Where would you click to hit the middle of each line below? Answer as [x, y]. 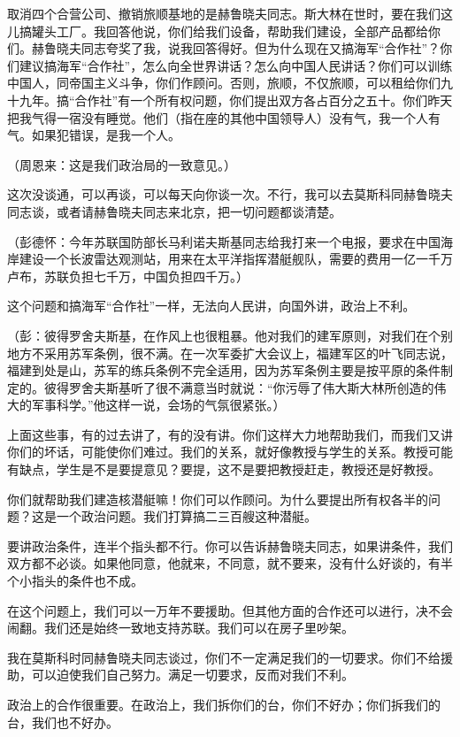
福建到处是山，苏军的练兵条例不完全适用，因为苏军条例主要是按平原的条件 [224, 370]
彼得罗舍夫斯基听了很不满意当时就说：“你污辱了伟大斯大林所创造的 [239, 387]
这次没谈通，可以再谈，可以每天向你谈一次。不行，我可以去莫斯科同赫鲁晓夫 [230, 194]
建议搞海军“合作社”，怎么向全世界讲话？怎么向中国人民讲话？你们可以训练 [236, 65]
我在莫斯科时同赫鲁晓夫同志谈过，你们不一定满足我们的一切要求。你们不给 [224, 657]
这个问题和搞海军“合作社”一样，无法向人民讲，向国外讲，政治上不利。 [211, 306]
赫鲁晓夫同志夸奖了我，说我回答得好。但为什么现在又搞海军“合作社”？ [236, 48]
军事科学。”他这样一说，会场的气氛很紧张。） [158, 405]
